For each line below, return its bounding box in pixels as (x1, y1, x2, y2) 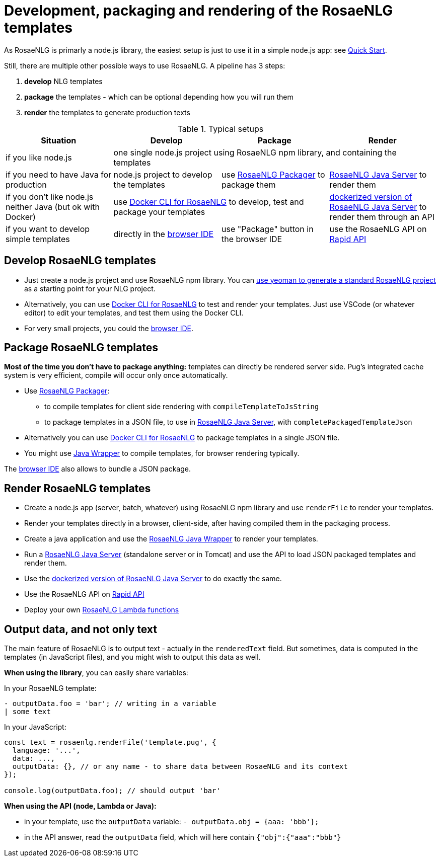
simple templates (6, 233, 70, 244)
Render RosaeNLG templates (4, 482, 151, 495)
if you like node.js (6, 152, 72, 163)
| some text (4, 708, 51, 716)
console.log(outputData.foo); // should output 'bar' (4, 787, 221, 795)
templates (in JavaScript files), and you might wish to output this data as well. (4, 653, 261, 662)
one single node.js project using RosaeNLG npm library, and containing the (113, 147, 397, 158)
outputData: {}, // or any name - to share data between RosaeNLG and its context (12, 762, 348, 771)
